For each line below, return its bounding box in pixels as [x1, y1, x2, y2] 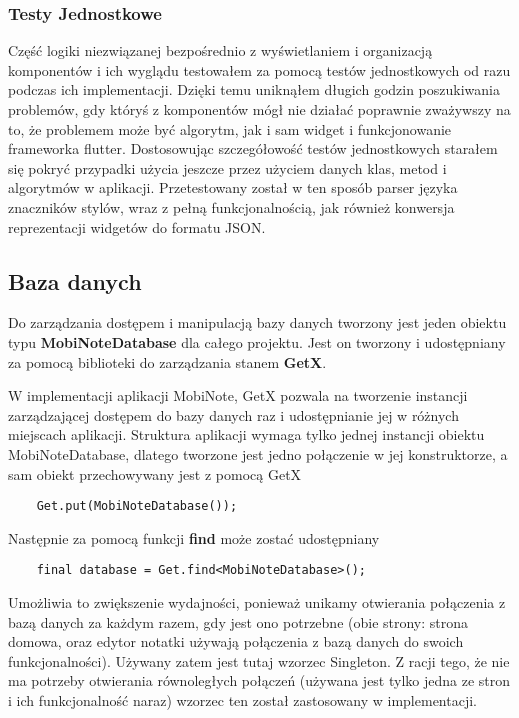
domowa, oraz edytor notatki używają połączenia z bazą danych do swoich [8, 631, 464, 652]
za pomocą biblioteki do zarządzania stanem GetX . [8, 351, 327, 372]
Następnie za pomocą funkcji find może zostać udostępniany [8, 527, 380, 548]
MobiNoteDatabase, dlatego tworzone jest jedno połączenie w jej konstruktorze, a [8, 443, 508, 464]
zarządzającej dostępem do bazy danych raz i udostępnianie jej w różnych [8, 404, 459, 425]
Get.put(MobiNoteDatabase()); [36, 499, 238, 514]
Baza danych [8, 265, 142, 296]
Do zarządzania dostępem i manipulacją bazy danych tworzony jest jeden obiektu [8, 312, 507, 333]
